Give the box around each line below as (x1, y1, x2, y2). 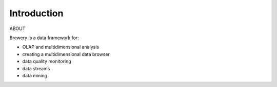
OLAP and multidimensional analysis (22, 44, 100, 50)
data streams (22, 65, 50, 71)
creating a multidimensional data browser (22, 51, 110, 57)
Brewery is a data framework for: (9, 35, 79, 41)
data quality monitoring (22, 59, 71, 65)
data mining (22, 72, 48, 78)
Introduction (9, 8, 64, 19)
